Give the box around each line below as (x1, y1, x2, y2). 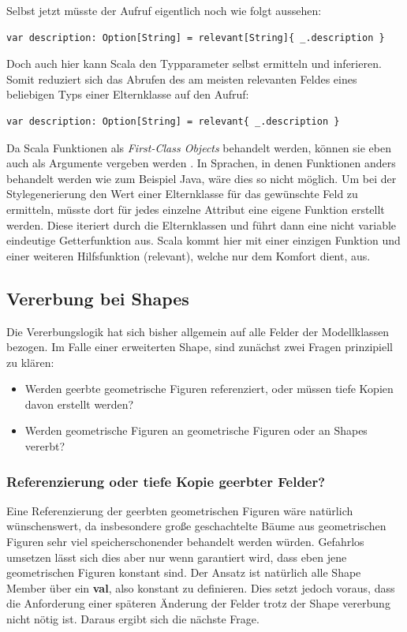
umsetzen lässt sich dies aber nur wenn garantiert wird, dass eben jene (6, 548, 347, 565)
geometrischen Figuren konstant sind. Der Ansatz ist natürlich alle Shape (6, 564, 361, 581)
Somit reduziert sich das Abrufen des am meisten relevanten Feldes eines (6, 70, 357, 87)
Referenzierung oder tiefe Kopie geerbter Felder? (6, 471, 326, 491)
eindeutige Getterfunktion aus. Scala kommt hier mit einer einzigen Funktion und (6, 232, 401, 249)
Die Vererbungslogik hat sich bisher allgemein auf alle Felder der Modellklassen (6, 323, 390, 339)
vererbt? (24, 438, 65, 454)
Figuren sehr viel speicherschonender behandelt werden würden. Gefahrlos (6, 533, 364, 550)
